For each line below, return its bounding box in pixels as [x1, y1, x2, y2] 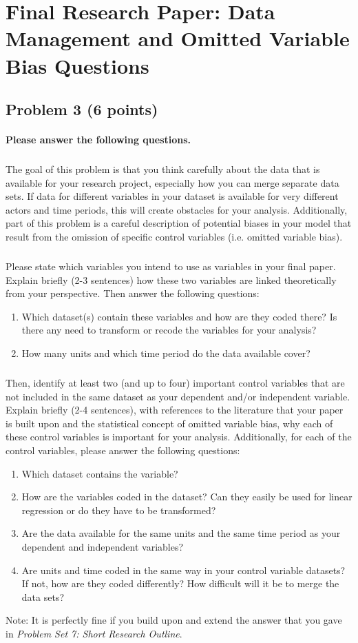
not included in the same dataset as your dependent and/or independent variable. [6, 389, 350, 403]
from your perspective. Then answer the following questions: [6, 286, 260, 300]
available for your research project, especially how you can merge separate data [6, 175, 339, 190]
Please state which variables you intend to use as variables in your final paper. [6, 259, 336, 274]
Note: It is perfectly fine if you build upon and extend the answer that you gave [6, 613, 342, 627]
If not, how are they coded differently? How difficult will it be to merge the [21, 576, 339, 591]
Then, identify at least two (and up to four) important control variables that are [6, 375, 345, 389]
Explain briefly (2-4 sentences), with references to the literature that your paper [6, 402, 344, 417]
